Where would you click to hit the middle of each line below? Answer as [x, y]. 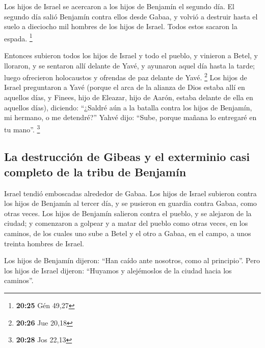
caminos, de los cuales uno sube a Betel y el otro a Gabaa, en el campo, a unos [128, 233]
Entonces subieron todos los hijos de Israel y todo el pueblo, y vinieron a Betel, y [131, 55]
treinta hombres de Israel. [44, 243]
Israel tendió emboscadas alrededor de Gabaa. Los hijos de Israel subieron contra [130, 193]
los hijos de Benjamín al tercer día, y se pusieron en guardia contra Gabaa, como [130, 203]
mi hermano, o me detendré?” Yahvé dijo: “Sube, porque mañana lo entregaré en [130, 117]
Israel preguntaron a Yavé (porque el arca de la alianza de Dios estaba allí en [125, 87]
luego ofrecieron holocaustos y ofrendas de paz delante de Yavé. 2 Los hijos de [126, 76]
